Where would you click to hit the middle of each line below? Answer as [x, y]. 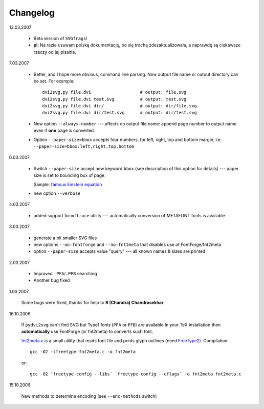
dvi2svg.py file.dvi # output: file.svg [114, 92]
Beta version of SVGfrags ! [60, 38]
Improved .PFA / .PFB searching [65, 274]
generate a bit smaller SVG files [65, 238]
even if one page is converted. [64, 131]
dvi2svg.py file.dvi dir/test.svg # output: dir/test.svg [120, 113]
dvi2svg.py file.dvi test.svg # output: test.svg [114, 99]
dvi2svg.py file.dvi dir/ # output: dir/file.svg [120, 106]
